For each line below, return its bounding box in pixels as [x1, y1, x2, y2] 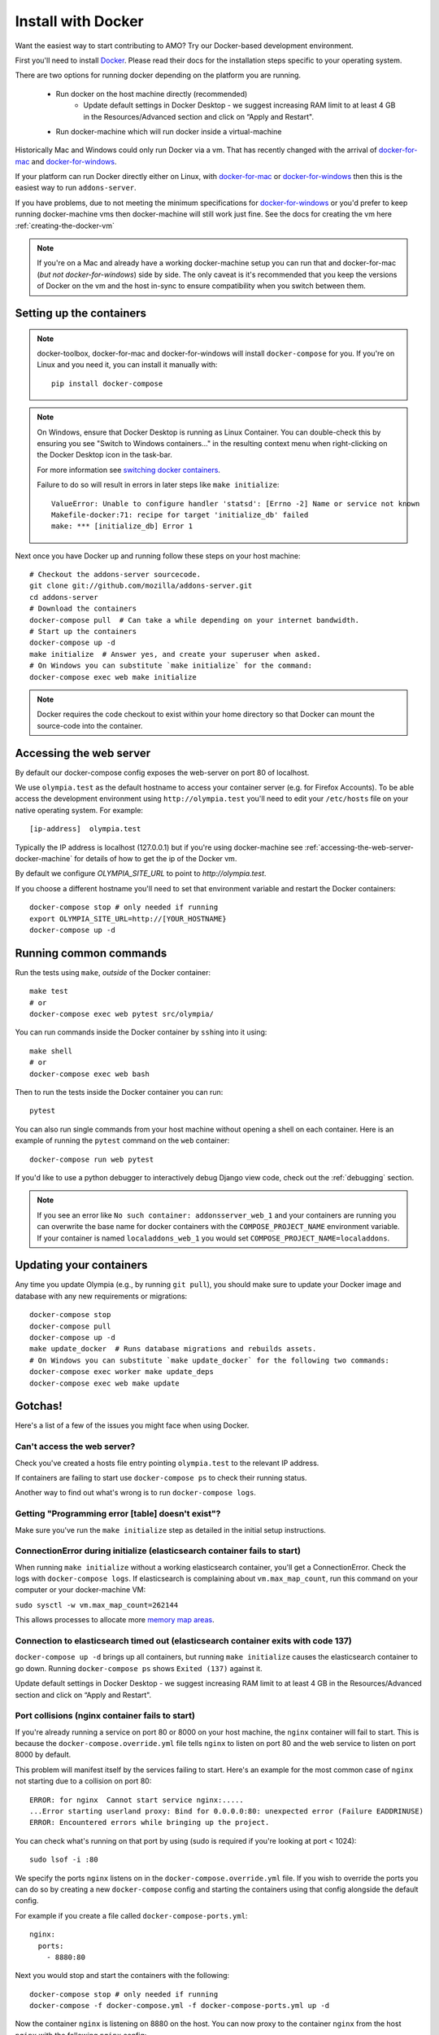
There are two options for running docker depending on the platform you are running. [15, 70, 301, 81]
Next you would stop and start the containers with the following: [15, 1971, 230, 1980]
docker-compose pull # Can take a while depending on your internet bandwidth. [29, 615, 360, 624]
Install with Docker [15, 12, 144, 30]
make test [29, 987, 68, 996]
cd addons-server [29, 593, 98, 602]
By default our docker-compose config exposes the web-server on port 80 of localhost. [15, 768, 310, 777]
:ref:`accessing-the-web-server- [304, 842, 415, 852]
